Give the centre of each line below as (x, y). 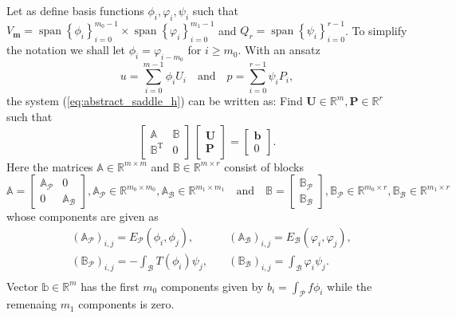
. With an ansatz (279, 50)
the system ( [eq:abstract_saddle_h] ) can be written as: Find (155, 101)
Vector (22, 286)
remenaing (32, 304)
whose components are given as (83, 216)
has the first (110, 286)
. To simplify (376, 30)
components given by (212, 286)
